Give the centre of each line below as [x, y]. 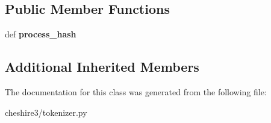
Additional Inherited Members [102, 67]
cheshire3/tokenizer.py [46, 112]
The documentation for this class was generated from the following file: [136, 92]
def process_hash [41, 34]
